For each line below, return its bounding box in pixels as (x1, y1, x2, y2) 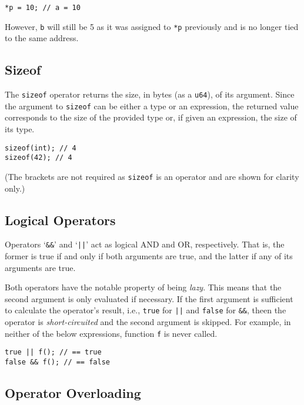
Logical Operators (5, 210, 116, 229)
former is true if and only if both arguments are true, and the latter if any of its (5, 250, 293, 262)
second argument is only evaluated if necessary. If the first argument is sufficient (5, 292, 293, 304)
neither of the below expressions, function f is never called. (5, 327, 218, 339)
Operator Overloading (5, 384, 141, 402)
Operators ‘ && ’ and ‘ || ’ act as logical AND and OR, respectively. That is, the (5, 238, 285, 250)
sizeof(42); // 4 (5, 153, 72, 162)
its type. (5, 123, 35, 135)
